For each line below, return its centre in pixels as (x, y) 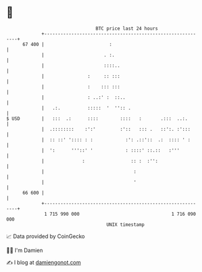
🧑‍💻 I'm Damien (25, 250)
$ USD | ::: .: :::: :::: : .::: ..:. (97, 118)
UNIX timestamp (125, 224)
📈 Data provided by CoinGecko (46, 236)
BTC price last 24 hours (127, 28)
